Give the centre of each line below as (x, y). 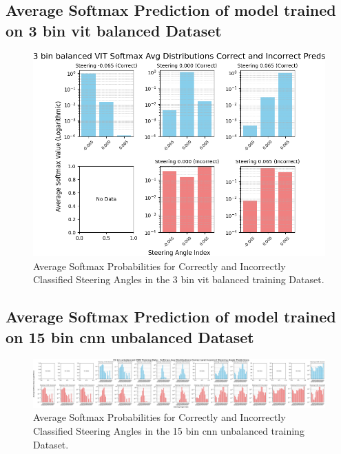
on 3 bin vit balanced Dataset (114, 30)
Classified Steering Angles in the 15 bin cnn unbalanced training (169, 431)
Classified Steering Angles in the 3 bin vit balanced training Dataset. (179, 279)
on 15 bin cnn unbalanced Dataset (130, 337)
